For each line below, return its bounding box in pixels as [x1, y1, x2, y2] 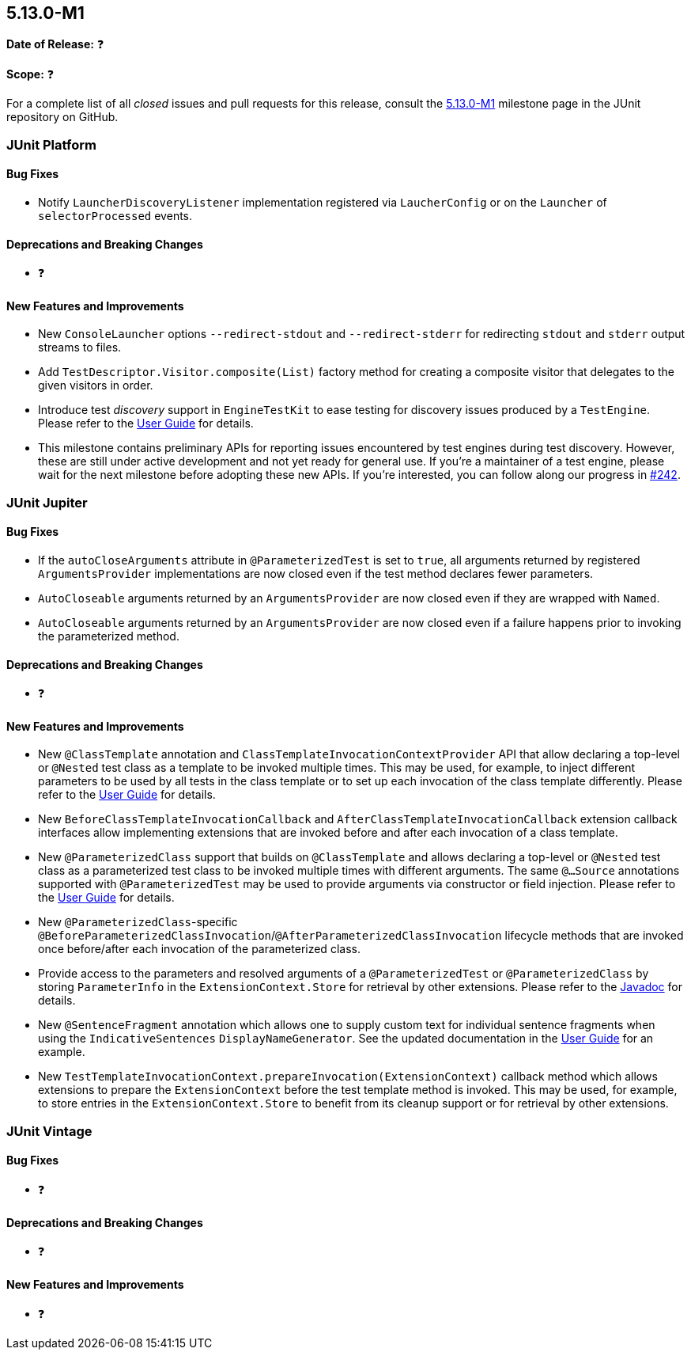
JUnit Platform [6, 136, 96, 153]
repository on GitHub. [6, 110, 119, 124]
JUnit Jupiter [6, 494, 88, 511]
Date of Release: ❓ [6, 37, 104, 51]
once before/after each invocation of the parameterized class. [38, 942, 361, 956]
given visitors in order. [38, 378, 153, 393]
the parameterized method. [38, 629, 179, 644]
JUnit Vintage [6, 1122, 93, 1139]
